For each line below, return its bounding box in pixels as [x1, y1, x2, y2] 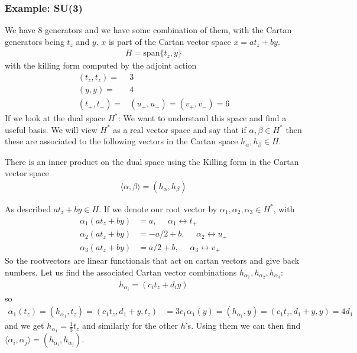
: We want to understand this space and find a [118, 112, 287, 124]
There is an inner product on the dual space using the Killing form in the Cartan [5, 155, 299, 167]
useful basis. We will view [5, 123, 98, 135]
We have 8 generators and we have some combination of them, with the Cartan [5, 24, 292, 36]
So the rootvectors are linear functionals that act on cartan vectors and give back [5, 254, 300, 267]
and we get [5, 319, 44, 332]
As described [5, 202, 51, 215]
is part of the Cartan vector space [108, 35, 231, 47]
